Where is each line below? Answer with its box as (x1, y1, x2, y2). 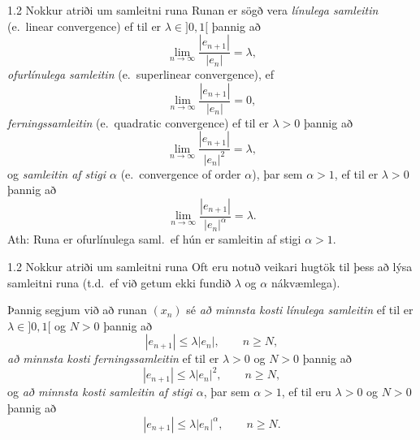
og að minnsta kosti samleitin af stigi (7, 383, 193, 400)
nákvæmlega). (271, 274, 340, 291)
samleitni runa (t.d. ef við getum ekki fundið (7, 274, 232, 291)
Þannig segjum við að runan (7, 301, 147, 318)
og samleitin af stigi (7, 165, 106, 182)
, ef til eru (281, 383, 331, 400)
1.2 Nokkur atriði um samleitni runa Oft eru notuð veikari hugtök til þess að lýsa (7, 257, 413, 274)
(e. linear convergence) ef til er (7, 17, 162, 34)
